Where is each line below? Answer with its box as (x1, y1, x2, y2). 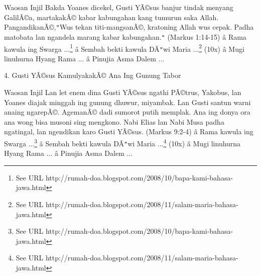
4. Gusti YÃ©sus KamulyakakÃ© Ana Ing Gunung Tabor (4, 70, 181, 80)
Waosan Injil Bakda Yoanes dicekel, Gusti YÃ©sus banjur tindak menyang (4, 2, 233, 12)
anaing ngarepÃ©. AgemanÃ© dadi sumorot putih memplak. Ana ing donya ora (4, 107, 250, 117)
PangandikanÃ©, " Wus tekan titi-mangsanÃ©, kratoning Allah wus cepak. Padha (4, 22, 254, 32)
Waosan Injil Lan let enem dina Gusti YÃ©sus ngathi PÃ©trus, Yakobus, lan (4, 87, 241, 97)
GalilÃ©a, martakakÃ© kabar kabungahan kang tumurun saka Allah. (4, 12, 219, 22)
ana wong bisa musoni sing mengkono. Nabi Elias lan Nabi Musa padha (4, 116, 224, 127)
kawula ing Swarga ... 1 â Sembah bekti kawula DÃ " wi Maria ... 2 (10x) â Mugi (4, 42, 244, 54)
